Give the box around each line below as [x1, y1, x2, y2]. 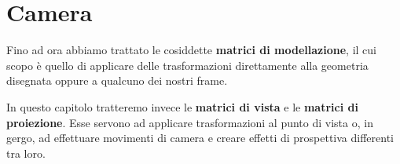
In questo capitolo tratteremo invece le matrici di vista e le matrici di [6, 98, 358, 115]
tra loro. [6, 144, 46, 161]
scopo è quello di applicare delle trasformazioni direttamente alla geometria [6, 56, 369, 73]
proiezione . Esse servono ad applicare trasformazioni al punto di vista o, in [6, 114, 373, 130]
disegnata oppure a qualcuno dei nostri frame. [6, 72, 228, 89]
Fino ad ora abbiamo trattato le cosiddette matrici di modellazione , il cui [6, 42, 376, 58]
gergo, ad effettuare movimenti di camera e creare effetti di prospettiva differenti [6, 129, 394, 146]
